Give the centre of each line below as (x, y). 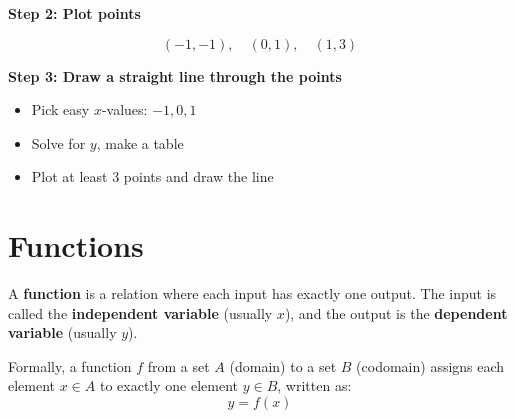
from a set (178, 365)
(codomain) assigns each (430, 365)
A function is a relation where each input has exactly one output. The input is (252, 293)
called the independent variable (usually (140, 312)
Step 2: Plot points (74, 13)
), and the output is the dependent (396, 312)
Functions (76, 245)
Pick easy (60, 109)
